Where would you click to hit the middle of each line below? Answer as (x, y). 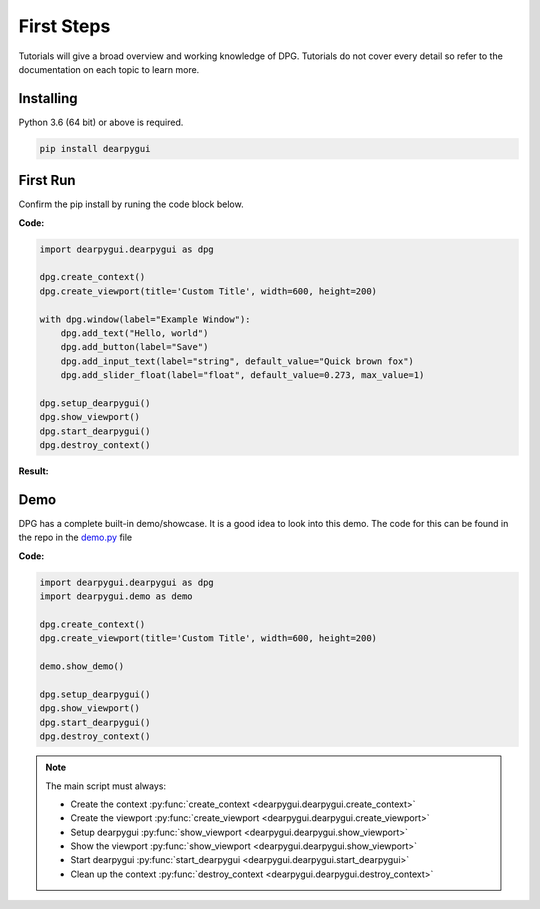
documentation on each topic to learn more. (109, 69)
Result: (33, 471)
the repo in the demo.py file (75, 537)
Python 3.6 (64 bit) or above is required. (101, 122)
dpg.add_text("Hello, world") (134, 333)
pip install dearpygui (95, 148)
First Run (47, 180)
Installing (48, 98)
